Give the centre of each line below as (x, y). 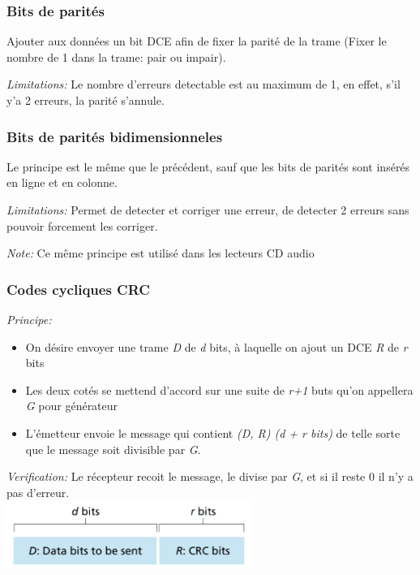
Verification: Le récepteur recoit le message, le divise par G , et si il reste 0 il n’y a (210, 476)
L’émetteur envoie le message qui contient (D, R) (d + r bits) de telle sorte (213, 432)
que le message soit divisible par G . (113, 449)
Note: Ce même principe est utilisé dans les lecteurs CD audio (161, 253)
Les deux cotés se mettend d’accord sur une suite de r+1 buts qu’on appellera (219, 389)
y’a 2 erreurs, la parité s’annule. (86, 100)
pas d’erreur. (38, 492)
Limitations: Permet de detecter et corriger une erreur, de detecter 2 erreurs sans (208, 210)
